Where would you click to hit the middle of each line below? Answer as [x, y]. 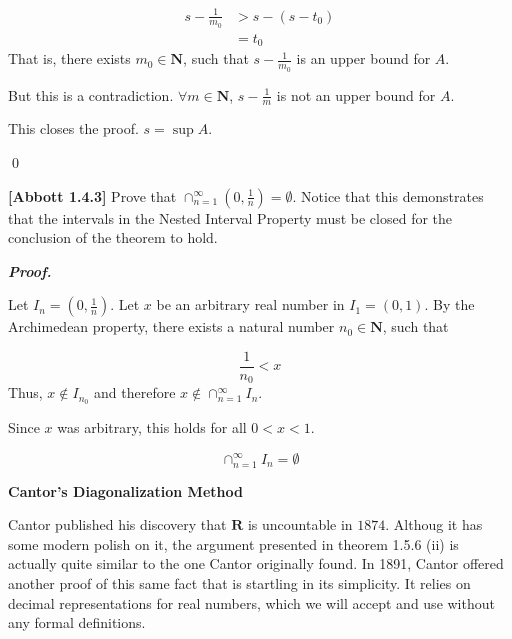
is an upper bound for [363, 58]
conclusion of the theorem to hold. [113, 237]
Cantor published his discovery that [117, 524]
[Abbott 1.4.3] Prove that [92, 195]
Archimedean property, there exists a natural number [171, 326]
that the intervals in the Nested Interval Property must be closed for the [230, 217]
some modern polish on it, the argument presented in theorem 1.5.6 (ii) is [233, 543]
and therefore [135, 392]
